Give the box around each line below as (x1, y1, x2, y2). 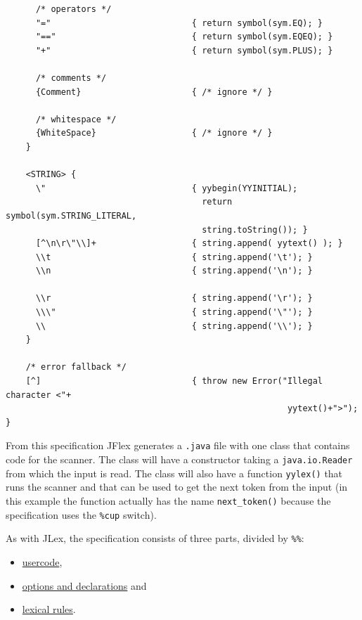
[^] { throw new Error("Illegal (25, 376, 323, 387)
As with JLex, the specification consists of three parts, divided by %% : (6, 531, 304, 545)
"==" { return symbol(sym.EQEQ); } (35, 32, 333, 42)
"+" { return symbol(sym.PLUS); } (35, 45, 333, 56)
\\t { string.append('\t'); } (35, 252, 313, 262)
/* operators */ (35, 4, 112, 14)
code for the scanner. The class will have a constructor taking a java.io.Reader (6, 452, 353, 467)
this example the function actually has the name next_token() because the (6, 493, 331, 508)
